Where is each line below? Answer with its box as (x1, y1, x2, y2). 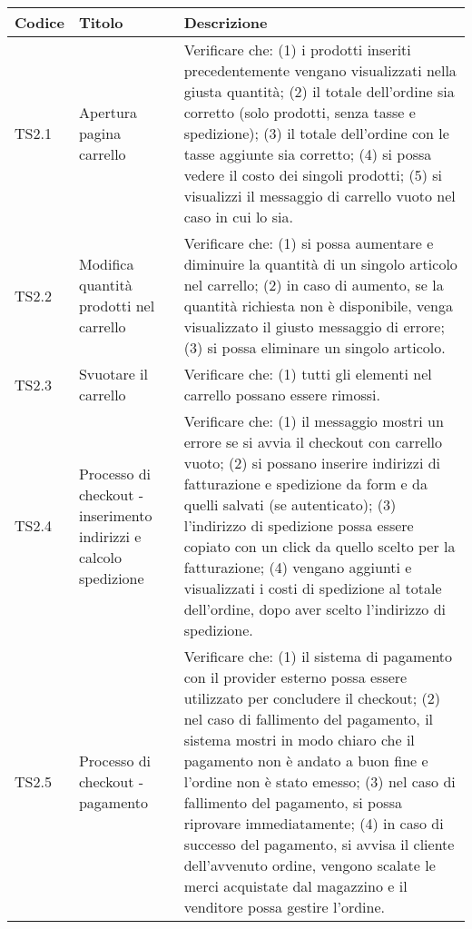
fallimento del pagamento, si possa (183, 792, 402, 813)
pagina (78, 123, 122, 143)
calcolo (78, 546, 123, 568)
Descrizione (183, 12, 268, 33)
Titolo (78, 12, 123, 33)
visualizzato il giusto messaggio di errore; (183, 316, 445, 337)
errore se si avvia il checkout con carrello (183, 431, 443, 452)
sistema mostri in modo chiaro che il (183, 729, 415, 750)
